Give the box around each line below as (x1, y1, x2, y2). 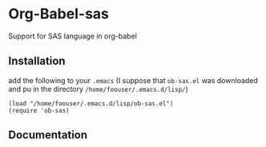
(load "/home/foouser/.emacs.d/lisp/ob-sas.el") (8, 99, 174, 108)
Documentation (8, 129, 88, 142)
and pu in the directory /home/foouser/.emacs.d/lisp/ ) (8, 84, 188, 93)
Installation (8, 54, 66, 68)
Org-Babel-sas (8, 5, 110, 23)
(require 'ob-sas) (8, 106, 70, 114)
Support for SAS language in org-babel (8, 31, 138, 41)
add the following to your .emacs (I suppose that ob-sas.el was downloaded (8, 75, 259, 85)
